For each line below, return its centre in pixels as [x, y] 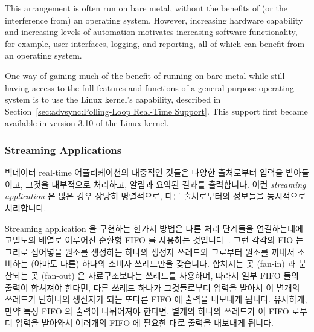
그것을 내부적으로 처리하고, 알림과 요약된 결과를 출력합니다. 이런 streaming [166, 184]
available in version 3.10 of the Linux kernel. [87, 123]
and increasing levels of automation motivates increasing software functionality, [151, 32]
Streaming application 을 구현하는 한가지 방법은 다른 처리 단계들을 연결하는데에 [154, 228]
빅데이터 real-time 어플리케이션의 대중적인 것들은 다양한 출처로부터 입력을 [144, 172]
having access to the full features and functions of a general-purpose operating [149, 87]
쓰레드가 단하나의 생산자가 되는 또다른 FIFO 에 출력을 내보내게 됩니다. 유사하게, [156, 299]
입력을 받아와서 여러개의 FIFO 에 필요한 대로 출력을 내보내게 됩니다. [144, 323]
